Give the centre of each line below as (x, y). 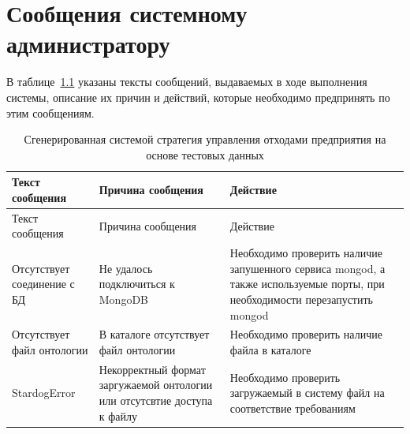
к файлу (118, 415)
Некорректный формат (152, 369)
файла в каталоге (270, 349)
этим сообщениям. (50, 112)
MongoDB (124, 299)
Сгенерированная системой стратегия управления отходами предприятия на (205, 139)
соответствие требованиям (293, 408)
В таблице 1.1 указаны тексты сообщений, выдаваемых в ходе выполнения (187, 82)
